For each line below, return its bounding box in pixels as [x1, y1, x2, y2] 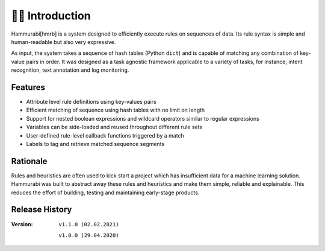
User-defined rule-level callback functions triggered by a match [26, 132, 185, 139]
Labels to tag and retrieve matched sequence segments [26, 140, 165, 147]
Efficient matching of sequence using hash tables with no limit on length [26, 106, 205, 114]
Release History [11, 205, 72, 215]
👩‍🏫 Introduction [11, 9, 91, 22]
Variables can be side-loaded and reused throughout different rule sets [26, 124, 203, 131]
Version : [11, 220, 33, 227]
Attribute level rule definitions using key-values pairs [26, 98, 156, 106]
